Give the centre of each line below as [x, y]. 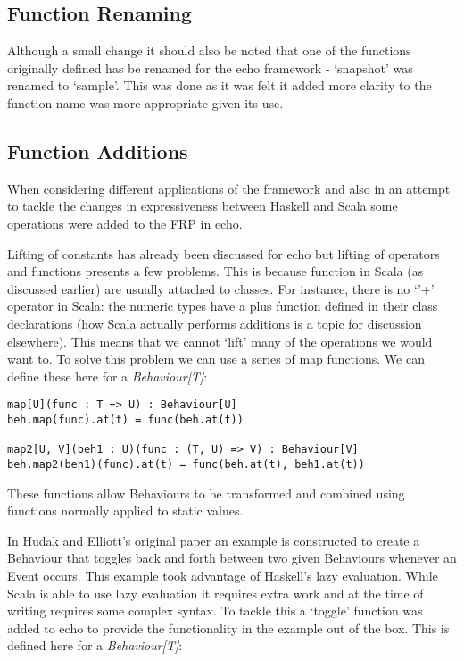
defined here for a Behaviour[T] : [95, 645]
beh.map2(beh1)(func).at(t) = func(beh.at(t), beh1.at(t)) [186, 464]
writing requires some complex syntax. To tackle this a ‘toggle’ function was [215, 611]
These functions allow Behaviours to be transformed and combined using [206, 493]
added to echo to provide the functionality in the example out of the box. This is [228, 628]
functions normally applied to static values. [125, 510]
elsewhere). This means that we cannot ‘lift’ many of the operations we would [220, 341]
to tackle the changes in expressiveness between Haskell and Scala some [203, 206]
